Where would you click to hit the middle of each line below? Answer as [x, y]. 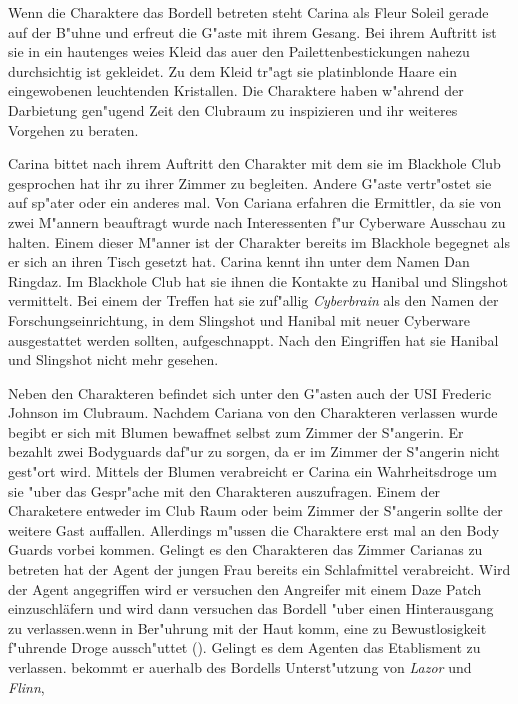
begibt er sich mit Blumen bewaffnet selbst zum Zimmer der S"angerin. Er [236, 431]
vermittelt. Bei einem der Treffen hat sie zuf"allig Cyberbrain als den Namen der [253, 300]
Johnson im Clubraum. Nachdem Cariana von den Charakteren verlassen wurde [253, 412]
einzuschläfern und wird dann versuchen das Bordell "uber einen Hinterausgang [251, 608]
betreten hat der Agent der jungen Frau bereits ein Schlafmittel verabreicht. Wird [259, 569]
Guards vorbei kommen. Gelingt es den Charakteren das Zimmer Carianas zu [245, 549]
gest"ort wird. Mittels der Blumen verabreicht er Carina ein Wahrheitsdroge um [253, 471]
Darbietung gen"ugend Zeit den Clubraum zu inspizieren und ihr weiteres [233, 109]
